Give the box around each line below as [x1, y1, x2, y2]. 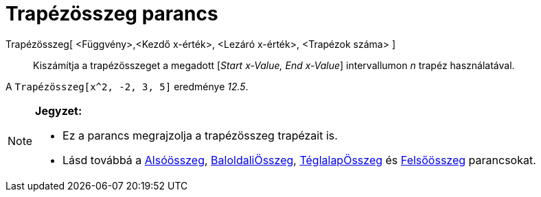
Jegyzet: [35, 103, 82, 118]
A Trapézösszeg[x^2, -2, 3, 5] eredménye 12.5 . [5, 80, 249, 92]
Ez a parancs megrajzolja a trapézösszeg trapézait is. [62, 128, 338, 142]
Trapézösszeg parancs [5, 2, 218, 25]
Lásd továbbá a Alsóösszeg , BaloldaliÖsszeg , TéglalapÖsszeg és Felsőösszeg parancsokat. [62, 153, 536, 167]
